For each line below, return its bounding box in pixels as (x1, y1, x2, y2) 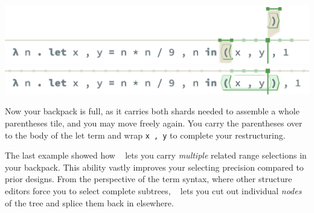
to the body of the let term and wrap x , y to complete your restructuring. (5, 128, 286, 141)
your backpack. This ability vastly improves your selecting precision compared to (5, 160, 304, 173)
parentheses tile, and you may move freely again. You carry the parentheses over (5, 117, 303, 129)
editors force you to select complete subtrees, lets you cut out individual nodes (5, 185, 302, 197)
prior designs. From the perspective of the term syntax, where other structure (5, 172, 292, 185)
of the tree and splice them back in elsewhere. (5, 196, 174, 209)
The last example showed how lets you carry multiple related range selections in (5, 149, 307, 162)
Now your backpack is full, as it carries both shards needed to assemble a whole (5, 105, 300, 117)
